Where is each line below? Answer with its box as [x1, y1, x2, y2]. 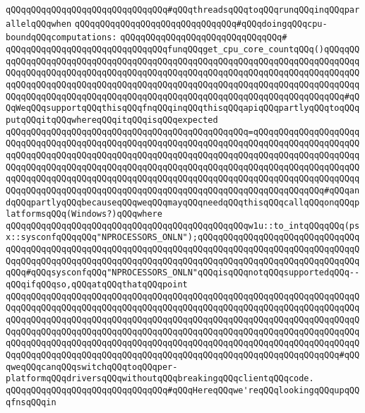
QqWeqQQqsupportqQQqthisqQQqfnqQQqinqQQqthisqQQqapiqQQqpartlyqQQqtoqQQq [6, 103, 360, 114]
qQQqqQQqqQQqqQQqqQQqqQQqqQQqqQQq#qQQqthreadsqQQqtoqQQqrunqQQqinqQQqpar [6, 5, 360, 15]
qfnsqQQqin [6, 397, 56, 407]
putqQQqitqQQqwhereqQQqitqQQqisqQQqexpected [6, 114, 218, 125]
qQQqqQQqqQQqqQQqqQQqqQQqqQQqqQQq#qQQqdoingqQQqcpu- [74, 18, 328, 29]
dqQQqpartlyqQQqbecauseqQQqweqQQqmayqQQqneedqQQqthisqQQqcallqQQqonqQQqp [6, 197, 360, 208]
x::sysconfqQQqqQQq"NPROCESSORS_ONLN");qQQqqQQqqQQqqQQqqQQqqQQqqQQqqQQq [6, 232, 360, 243]
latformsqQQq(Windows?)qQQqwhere [6, 209, 162, 220]
